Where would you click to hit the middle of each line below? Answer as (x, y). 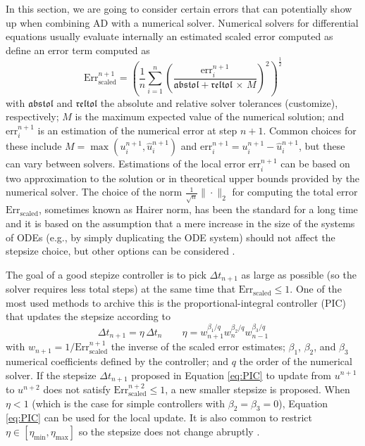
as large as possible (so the (299, 274)
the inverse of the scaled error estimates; (198, 346)
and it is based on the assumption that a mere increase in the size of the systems (180, 223)
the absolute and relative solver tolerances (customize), (219, 102)
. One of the (316, 289)
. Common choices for (310, 130)
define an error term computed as (78, 50)
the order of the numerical (296, 361)
